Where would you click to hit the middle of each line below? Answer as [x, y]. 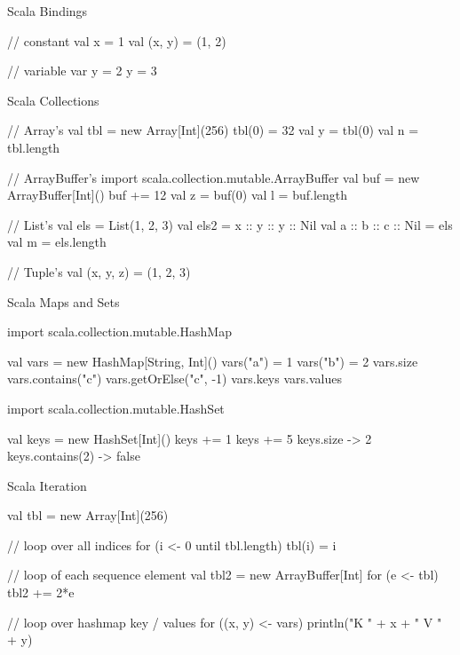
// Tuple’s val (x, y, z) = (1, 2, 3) [99, 271]
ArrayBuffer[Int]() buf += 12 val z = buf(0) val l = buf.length [178, 195]
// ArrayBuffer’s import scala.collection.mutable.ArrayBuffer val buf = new [214, 177]
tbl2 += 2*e [41, 592]
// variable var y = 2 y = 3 [82, 71]
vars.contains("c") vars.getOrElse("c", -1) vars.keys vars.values [174, 379]
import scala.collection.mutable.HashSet [116, 408]
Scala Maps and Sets [63, 301]
